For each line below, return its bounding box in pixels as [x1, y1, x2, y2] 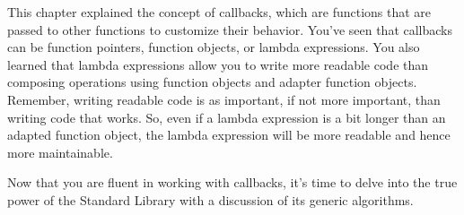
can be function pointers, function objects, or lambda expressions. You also [7, 38, 420, 56]
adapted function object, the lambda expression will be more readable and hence [7, 125, 451, 144]
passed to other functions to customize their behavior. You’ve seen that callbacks [7, 20, 453, 39]
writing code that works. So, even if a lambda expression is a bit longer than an [7, 107, 446, 126]
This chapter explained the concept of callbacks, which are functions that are [7, 3, 432, 21]
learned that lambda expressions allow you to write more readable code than [7, 55, 429, 73]
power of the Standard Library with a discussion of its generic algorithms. [7, 190, 414, 209]
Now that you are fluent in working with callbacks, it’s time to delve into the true [7, 173, 458, 192]
